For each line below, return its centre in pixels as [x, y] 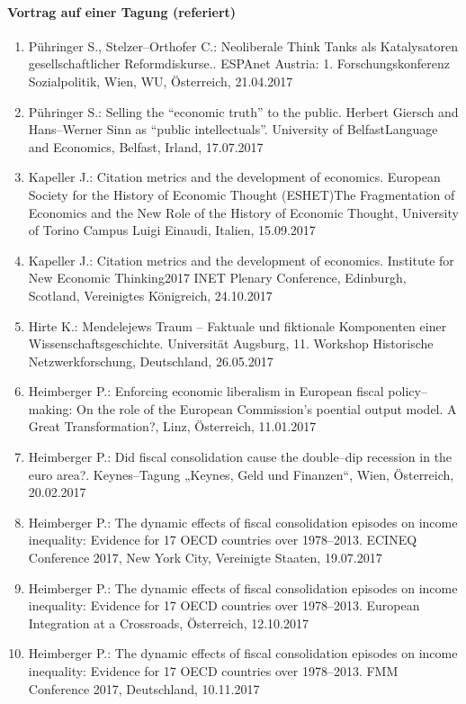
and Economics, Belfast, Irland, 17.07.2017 [146, 146]
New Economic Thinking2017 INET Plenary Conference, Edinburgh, [217, 278]
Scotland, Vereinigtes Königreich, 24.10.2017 [150, 295]
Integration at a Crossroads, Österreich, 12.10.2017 [169, 623]
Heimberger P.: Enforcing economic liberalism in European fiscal [206, 391]
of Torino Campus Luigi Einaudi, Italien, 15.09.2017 [172, 230]
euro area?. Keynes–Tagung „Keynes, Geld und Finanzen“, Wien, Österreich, [241, 474]
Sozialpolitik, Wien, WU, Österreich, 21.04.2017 [161, 81]
